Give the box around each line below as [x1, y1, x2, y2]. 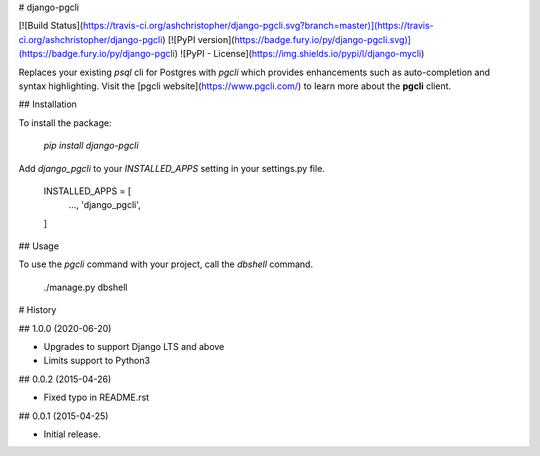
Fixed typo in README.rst [43, 391, 150, 404]
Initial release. [43, 428, 101, 440]
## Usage [18, 240, 60, 252]
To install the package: [18, 116, 112, 129]
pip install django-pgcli [43, 140, 139, 152]
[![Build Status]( [18, 20, 84, 32]
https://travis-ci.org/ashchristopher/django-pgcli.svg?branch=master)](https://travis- [82, 20, 434, 32]
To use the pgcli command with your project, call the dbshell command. [18, 258, 314, 270]
